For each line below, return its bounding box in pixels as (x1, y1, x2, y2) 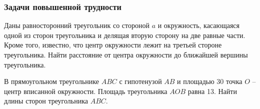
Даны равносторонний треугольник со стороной (4, 20, 149, 30)
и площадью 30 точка (177, 76, 242, 86)
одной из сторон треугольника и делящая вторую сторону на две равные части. (4, 29, 245, 40)
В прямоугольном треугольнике (4, 76, 99, 86)
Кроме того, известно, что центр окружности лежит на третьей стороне (4, 39, 222, 50)
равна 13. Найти (187, 85, 237, 96)
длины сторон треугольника (4, 95, 88, 106)
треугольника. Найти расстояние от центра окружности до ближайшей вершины (4, 49, 248, 59)
